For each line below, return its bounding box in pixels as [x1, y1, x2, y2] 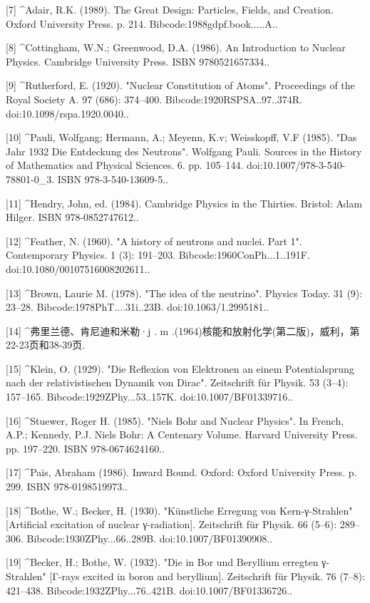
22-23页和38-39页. [6, 337, 86, 352]
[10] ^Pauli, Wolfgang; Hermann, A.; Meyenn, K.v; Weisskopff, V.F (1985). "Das [6, 130, 357, 145]
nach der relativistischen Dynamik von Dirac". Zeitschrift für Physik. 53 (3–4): [6, 375, 349, 390]
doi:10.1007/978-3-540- [246, 158, 346, 172]
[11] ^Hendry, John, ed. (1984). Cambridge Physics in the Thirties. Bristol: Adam [6, 195, 363, 210]
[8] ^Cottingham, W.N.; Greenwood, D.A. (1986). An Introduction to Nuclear [6, 40, 346, 55]
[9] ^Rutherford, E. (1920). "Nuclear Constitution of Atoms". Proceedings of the [6, 78, 355, 93]
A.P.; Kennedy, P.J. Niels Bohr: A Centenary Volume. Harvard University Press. [6, 427, 358, 442]
